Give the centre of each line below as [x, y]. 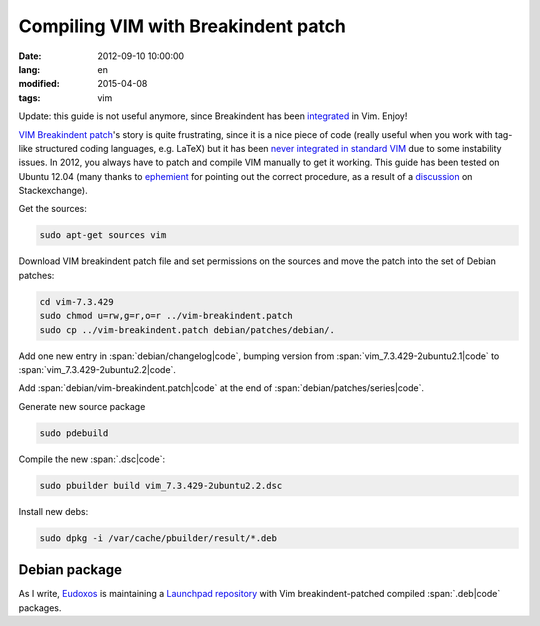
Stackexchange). [53, 191]
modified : [39, 84]
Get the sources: [52, 209]
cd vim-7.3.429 [76, 301]
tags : [29, 97]
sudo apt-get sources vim [103, 235]
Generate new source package [82, 406]
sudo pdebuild [74, 433]
